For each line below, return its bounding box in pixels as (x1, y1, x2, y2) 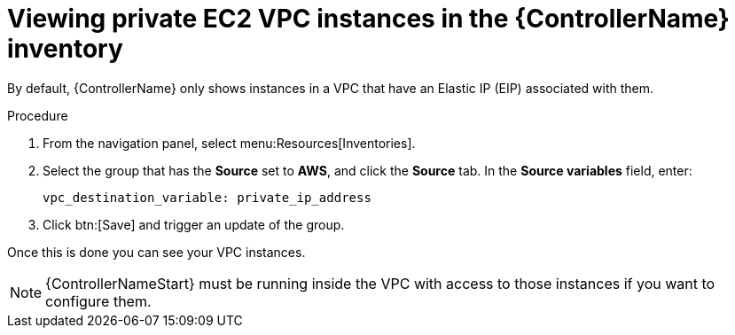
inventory (7, 34, 123, 64)
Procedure (7, 107, 68, 123)
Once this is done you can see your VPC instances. (7, 244, 306, 260)
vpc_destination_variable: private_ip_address (43, 190, 371, 205)
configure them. (45, 292, 152, 310)
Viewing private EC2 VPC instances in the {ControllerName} (7, 4, 730, 34)
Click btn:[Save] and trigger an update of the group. (43, 216, 345, 232)
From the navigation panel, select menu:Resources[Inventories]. (43, 135, 416, 151)
